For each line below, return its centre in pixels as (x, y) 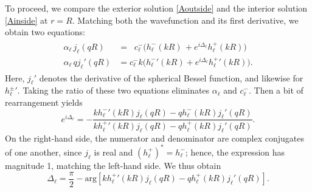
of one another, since (43, 152)
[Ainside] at (26, 20)
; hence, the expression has (235, 152)
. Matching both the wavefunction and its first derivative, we (185, 20)
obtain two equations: (45, 32)
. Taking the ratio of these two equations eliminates (113, 90)
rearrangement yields (44, 102)
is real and (113, 152)
